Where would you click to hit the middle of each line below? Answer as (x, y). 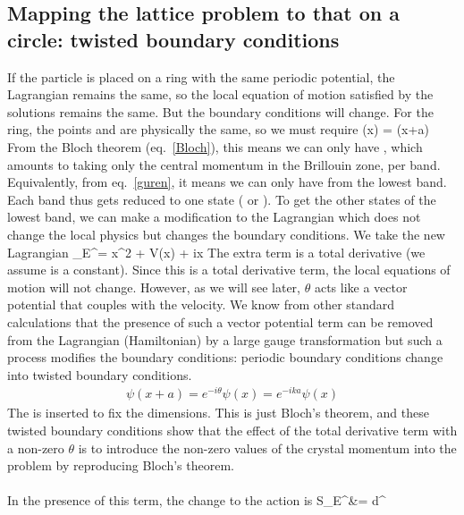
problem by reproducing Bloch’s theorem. (121, 465)
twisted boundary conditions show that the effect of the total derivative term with (232, 430)
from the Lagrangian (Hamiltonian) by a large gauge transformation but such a (225, 339)
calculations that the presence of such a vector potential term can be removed (220, 321)
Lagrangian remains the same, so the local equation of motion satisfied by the (220, 94)
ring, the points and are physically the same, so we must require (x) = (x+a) (218, 129)
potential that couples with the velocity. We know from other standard (201, 304)
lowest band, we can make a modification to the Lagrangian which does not (214, 217)
